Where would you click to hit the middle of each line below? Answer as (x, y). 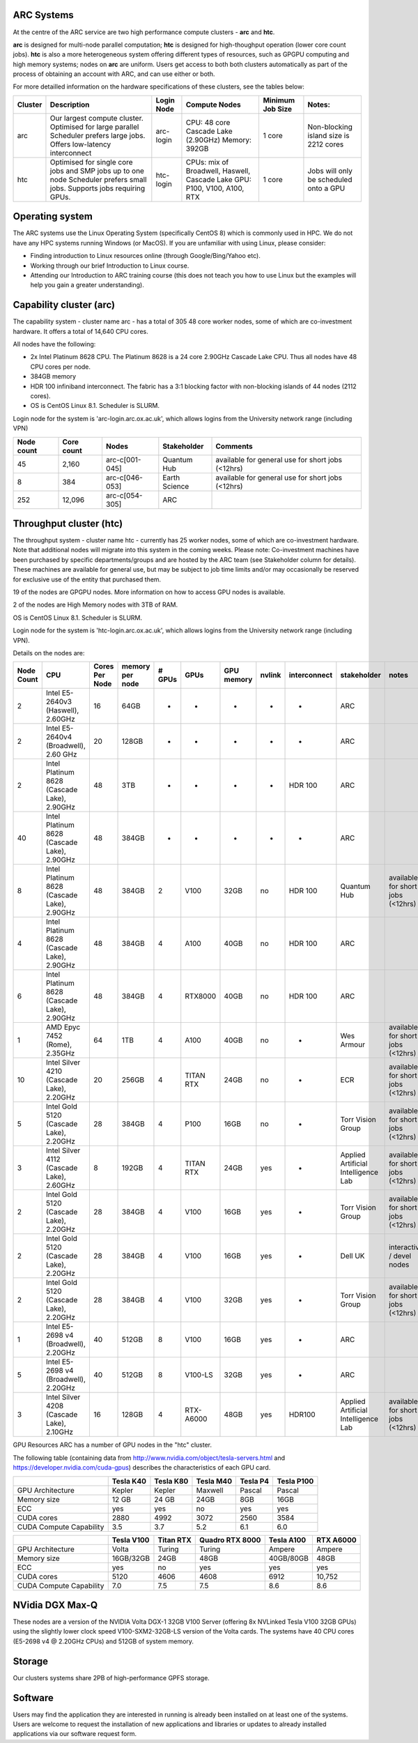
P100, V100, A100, (215, 188)
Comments (234, 446)
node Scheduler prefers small (98, 179)
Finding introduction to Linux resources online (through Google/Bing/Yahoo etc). (145, 256)
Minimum (279, 100)
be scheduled (330, 179)
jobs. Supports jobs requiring (98, 188)
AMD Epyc (63, 1027)
